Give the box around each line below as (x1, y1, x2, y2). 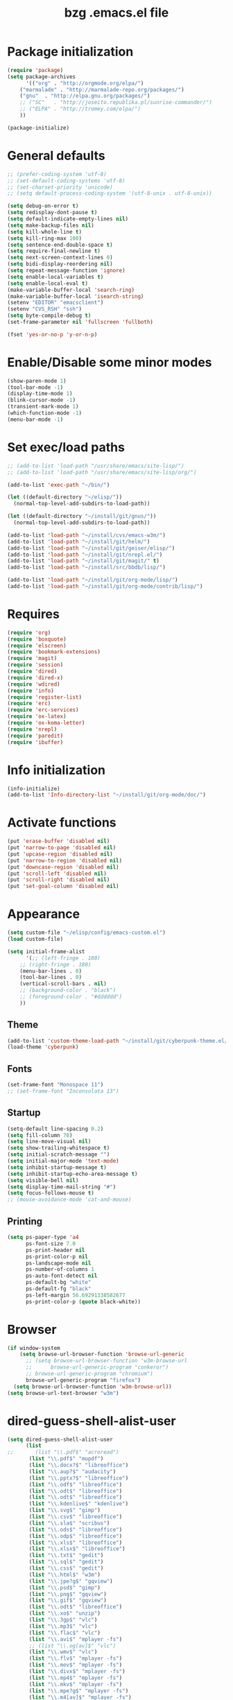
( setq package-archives (7, 73, 76, 80)
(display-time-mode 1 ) (7, 390, 73, 397)
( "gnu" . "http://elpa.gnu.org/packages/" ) (19, 92, 150, 100)
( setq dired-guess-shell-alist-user (7, 1436, 113, 1443)
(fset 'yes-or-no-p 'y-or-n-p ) (7, 331, 98, 338)
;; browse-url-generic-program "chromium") (25, 1371, 154, 1378)
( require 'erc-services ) (7, 706, 79, 713)
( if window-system (7, 1344, 60, 1351)
